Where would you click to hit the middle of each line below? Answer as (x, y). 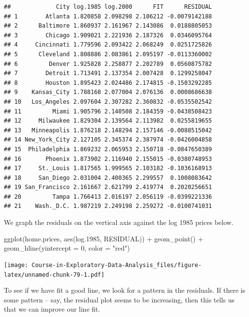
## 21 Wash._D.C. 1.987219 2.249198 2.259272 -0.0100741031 (108, 206)
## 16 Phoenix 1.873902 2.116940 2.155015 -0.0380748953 (108, 159)
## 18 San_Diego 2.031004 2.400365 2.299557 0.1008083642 (108, 178)
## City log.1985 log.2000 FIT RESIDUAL (108, 7)
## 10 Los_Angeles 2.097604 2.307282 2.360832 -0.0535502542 (108, 102)
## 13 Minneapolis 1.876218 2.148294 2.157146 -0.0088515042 (108, 130)
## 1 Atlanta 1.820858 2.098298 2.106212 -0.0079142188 (108, 16)
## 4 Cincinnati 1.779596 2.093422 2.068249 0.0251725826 (108, 45)
